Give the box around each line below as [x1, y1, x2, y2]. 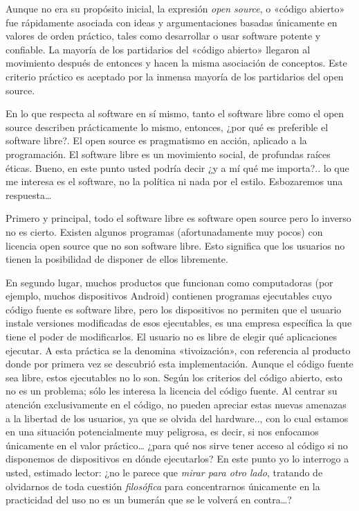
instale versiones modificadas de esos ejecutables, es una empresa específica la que [6, 315, 352, 330]
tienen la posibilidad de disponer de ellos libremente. [6, 252, 228, 266]
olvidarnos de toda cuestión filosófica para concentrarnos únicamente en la [6, 478, 320, 493]
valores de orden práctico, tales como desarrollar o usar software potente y [6, 28, 321, 43]
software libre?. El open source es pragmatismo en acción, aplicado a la [6, 133, 307, 148]
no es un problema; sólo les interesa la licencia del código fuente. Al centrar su [6, 383, 338, 398]
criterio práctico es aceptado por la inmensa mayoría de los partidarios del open [6, 69, 344, 83]
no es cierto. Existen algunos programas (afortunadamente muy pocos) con [6, 224, 323, 239]
